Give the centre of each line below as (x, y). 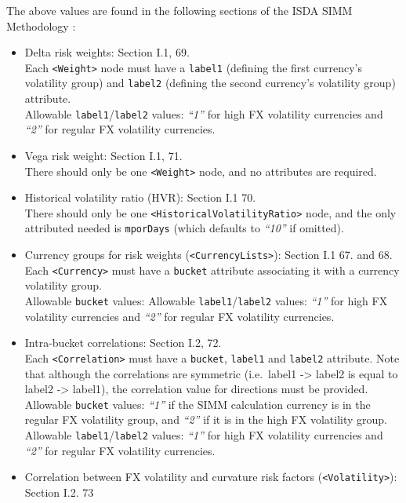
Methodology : (41, 26)
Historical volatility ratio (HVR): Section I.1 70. (140, 197)
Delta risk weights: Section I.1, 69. (107, 52)
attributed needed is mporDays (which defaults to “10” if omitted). (184, 228)
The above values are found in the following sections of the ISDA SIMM (179, 10)
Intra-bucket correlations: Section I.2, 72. (123, 343)
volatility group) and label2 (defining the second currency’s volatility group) (210, 83)
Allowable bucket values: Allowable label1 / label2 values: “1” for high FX (206, 301)
